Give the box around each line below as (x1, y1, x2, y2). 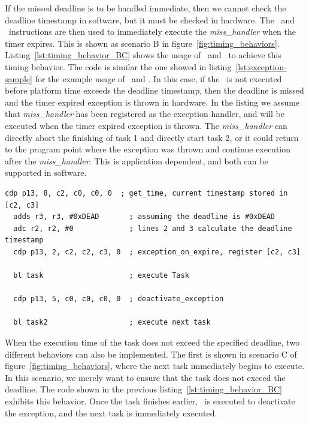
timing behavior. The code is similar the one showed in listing (5, 60, 232, 73)
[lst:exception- (235, 60, 287, 73)
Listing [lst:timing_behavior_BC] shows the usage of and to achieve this (5, 49, 281, 61)
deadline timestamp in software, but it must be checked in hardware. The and (5, 13, 295, 26)
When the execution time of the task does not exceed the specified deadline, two (5, 336, 300, 349)
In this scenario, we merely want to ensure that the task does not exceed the (5, 371, 286, 383)
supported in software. (5, 166, 87, 179)
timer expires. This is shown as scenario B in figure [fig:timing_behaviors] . (5, 37, 280, 49)
